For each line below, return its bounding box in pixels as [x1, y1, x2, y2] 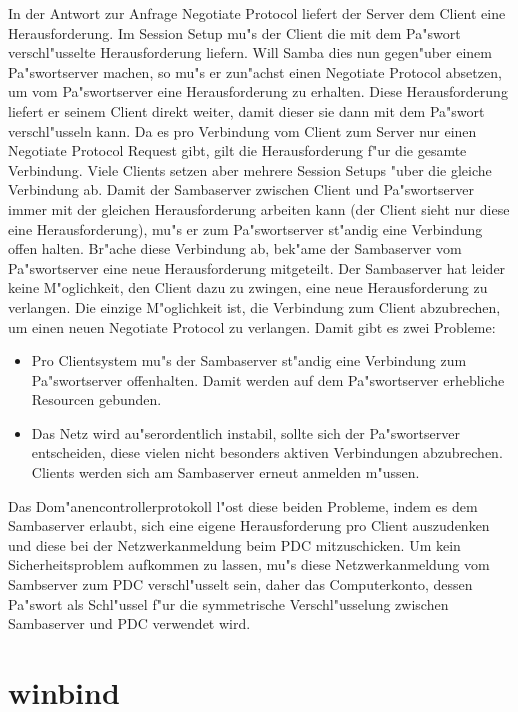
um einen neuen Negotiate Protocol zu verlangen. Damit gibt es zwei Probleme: [8, 316, 496, 337]
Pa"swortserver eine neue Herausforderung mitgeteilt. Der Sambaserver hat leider [8, 257, 506, 278]
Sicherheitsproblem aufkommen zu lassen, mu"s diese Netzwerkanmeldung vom [8, 554, 490, 575]
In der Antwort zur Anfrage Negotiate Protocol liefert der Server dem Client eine [8, 3, 506, 23]
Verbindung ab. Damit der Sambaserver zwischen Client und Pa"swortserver [8, 179, 474, 200]
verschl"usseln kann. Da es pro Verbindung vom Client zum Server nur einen [8, 120, 477, 141]
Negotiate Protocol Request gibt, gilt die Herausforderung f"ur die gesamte [8, 140, 467, 161]
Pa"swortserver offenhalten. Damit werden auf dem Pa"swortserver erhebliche [31, 369, 505, 390]
